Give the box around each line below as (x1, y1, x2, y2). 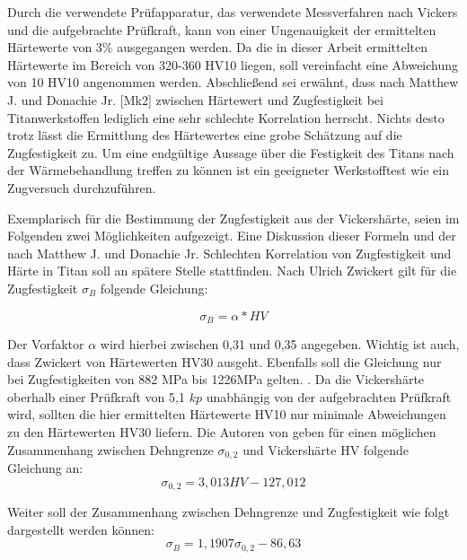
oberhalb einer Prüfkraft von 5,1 (7, 387, 185, 406)
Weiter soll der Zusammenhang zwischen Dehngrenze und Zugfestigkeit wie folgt (7, 503, 450, 521)
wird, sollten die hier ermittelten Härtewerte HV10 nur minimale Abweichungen (7, 405, 446, 424)
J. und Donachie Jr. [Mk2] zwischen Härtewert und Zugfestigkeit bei (7, 90, 383, 109)
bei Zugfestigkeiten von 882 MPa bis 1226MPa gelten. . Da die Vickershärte (7, 370, 425, 389)
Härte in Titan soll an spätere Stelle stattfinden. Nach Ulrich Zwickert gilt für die (7, 261, 457, 280)
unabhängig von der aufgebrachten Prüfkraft (206, 387, 452, 406)
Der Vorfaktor (7, 334, 84, 353)
